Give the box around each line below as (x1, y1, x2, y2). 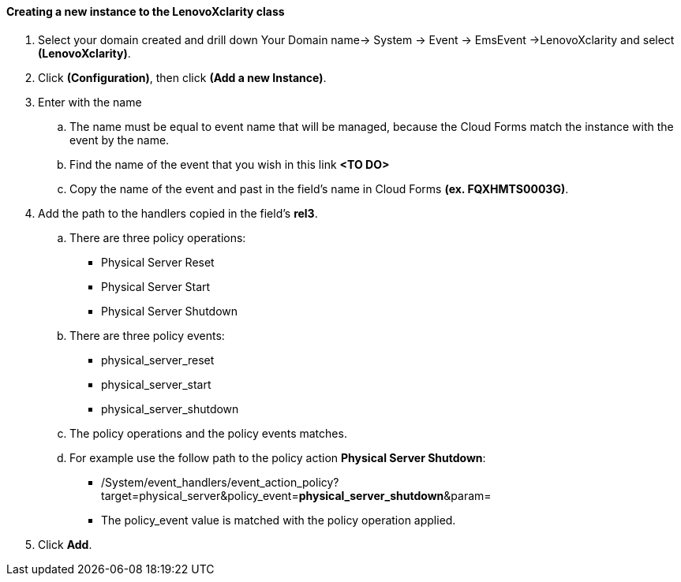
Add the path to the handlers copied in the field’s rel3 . (38, 206, 318, 220)
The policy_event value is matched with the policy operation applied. (101, 513, 456, 527)
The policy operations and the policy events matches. (69, 426, 347, 440)
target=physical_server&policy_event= (101, 488, 299, 502)
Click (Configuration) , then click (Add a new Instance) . (38, 70, 327, 84)
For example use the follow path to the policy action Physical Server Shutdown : (69, 450, 486, 464)
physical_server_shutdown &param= (298, 488, 492, 502)
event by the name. (69, 132, 170, 147)
